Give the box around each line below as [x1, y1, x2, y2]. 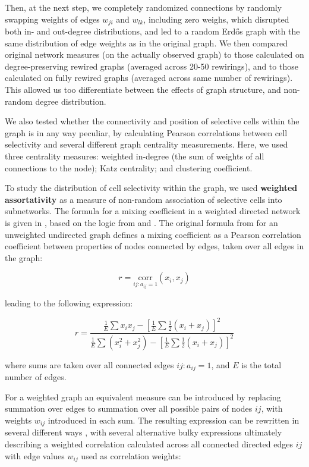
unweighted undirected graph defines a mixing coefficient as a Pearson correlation [5, 228, 301, 240]
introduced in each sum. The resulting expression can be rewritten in [48, 413, 299, 426]
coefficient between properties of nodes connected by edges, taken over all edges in [5, 240, 304, 252]
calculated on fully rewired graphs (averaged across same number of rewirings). [5, 71, 293, 84]
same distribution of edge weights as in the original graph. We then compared [5, 36, 288, 49]
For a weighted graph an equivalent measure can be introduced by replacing [5, 390, 281, 403]
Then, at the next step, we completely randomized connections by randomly [5, 1, 282, 13]
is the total [241, 358, 282, 371]
